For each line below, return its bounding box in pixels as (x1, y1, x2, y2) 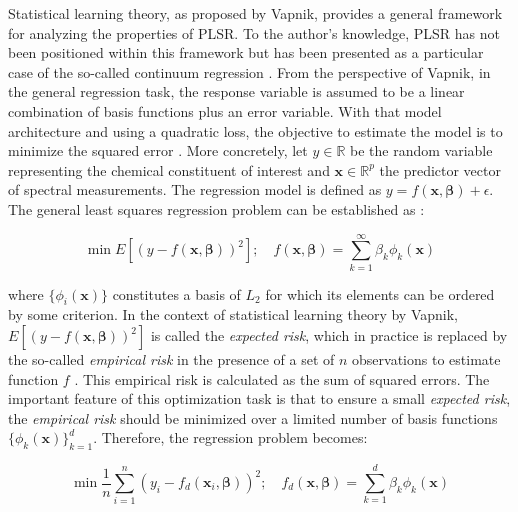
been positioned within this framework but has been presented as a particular (8, 42, 484, 63)
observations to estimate (352, 349, 501, 370)
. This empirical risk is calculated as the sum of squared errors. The (74, 368, 490, 389)
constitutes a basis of (112, 283, 241, 304)
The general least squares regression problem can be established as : (8, 198, 425, 219)
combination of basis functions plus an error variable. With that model (8, 100, 442, 121)
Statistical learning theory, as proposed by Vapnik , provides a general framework (8, 3, 503, 23)
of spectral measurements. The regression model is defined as (8, 179, 382, 200)
